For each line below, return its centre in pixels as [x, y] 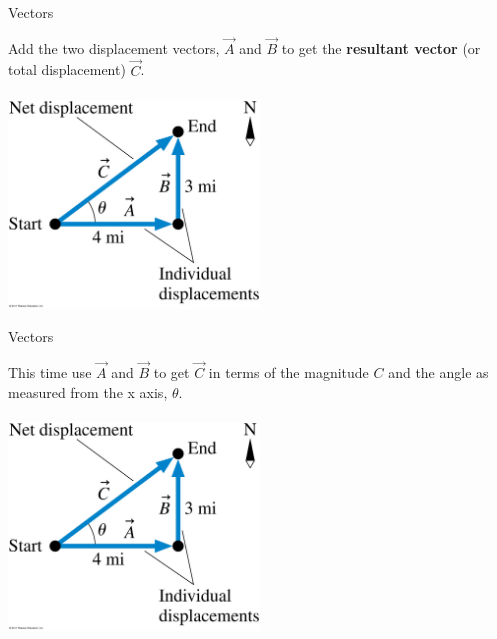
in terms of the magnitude [288, 372]
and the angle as [438, 372]
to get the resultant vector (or [381, 47]
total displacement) [67, 69]
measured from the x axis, [88, 391]
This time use [50, 372]
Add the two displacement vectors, [114, 47]
